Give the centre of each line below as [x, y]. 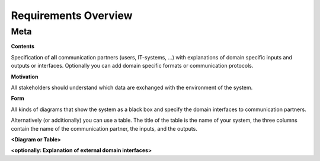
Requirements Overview [72, 15]
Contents [23, 46]
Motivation [25, 77]
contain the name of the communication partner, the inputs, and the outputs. [104, 128]
